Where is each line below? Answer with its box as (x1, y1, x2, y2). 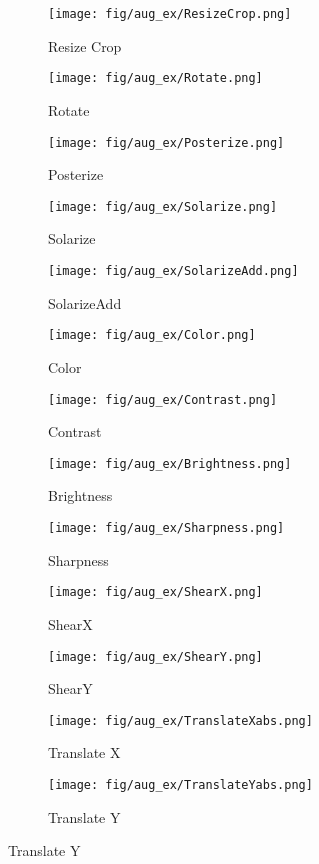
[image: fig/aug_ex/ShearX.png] (48, 585, 263, 600)
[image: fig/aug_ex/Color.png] (48, 328, 256, 343)
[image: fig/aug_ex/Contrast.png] (48, 392, 278, 407)
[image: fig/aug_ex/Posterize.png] (48, 135, 285, 150)
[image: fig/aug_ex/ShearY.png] (48, 649, 263, 664)
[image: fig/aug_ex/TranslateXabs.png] (48, 713, 313, 728)
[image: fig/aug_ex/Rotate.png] (48, 71, 263, 86)
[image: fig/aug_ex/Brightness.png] (48, 456, 292, 471)
